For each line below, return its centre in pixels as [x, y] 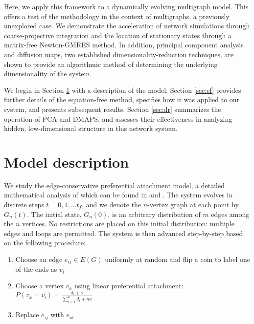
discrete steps [24, 205]
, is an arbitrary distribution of [154, 214]
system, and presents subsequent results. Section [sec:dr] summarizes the [113, 109]
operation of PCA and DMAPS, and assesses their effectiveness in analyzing [118, 119]
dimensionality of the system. [48, 74]
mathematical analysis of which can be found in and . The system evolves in [118, 195]
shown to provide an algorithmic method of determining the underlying [111, 64]
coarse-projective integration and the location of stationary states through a [118, 35]
